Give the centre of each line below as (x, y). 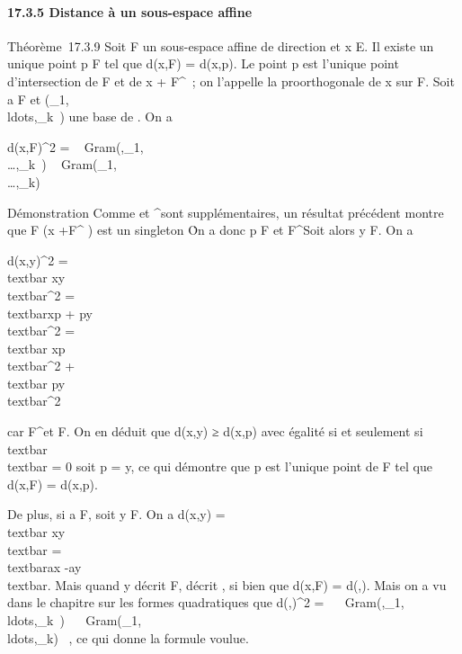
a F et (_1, (38, 99)
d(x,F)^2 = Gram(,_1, (76, 146)
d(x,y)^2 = (38, 260)
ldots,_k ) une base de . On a (90, 116)
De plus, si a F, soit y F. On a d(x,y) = (116, 514)
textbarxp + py (50, 313)
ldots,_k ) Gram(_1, (75, 620)
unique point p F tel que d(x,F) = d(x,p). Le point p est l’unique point (203, 63)
